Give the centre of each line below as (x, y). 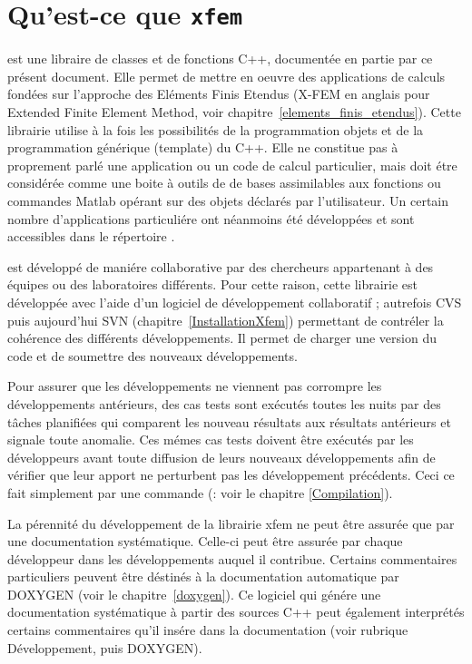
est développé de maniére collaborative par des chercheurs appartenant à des (221, 266)
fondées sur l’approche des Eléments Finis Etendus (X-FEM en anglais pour (219, 94)
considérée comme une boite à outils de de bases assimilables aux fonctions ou (224, 183)
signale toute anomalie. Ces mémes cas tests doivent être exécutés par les (211, 439)
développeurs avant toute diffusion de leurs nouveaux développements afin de (221, 457)
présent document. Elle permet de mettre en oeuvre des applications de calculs (226, 76)
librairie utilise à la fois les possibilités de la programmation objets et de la (216, 129)
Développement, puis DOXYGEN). (105, 647)
